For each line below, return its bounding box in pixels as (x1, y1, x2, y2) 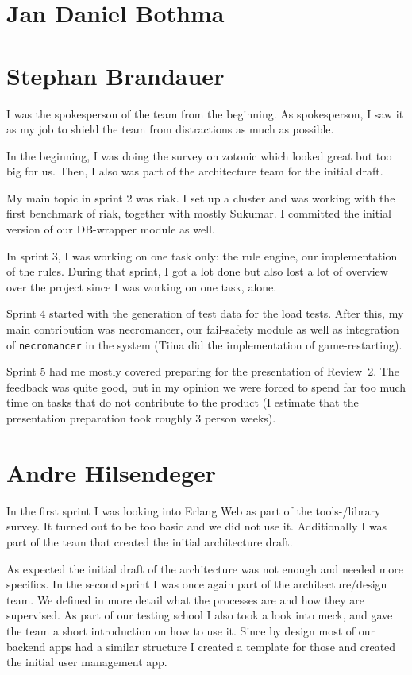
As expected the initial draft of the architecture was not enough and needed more (6, 560, 404, 577)
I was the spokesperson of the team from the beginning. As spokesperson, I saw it (6, 105, 404, 121)
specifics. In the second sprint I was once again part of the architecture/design (6, 576, 387, 592)
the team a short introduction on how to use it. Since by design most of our (6, 622, 375, 638)
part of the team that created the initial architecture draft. (6, 533, 293, 550)
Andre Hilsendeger (6, 456, 217, 488)
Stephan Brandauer (6, 59, 225, 91)
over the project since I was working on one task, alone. (6, 278, 277, 295)
